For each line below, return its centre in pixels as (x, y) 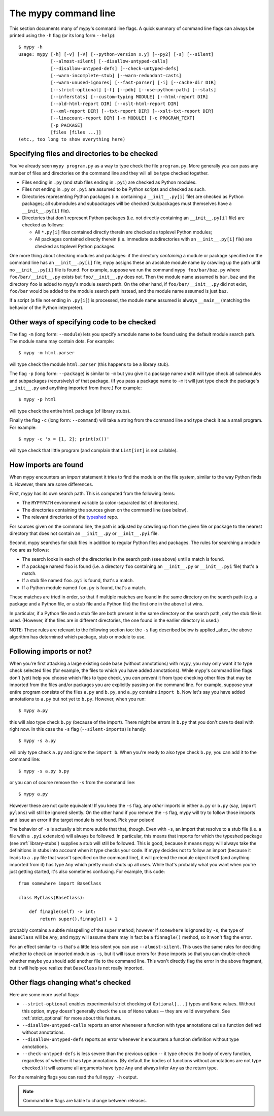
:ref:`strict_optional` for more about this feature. (72, 1018)
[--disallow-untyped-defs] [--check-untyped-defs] (115, 68)
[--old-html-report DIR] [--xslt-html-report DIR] (115, 104)
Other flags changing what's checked (70, 982)
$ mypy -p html (37, 399)
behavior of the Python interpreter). (46, 308)
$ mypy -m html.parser (47, 353)
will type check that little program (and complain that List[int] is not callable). (94, 450)
